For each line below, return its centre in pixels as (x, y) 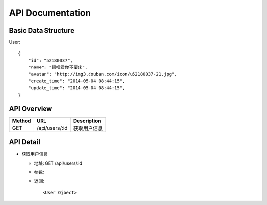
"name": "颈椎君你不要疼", (58, 67)
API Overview (31, 109)
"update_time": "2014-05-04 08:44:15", (76, 88)
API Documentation (50, 13)
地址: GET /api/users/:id (58, 163)
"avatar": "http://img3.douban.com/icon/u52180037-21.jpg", (103, 74)
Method (22, 121)
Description (87, 121)
